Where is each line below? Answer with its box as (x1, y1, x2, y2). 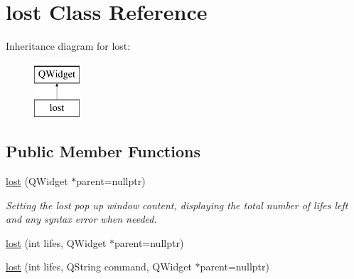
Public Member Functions (6, 140, 200, 162)
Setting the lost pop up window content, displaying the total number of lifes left (6, 197, 348, 212)
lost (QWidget (6, 174, 68, 189)
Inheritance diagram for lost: (6, 38, 131, 53)
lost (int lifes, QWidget (6, 235, 107, 250)
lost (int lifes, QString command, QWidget (6, 259, 192, 274)
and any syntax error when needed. (6, 211, 157, 226)
